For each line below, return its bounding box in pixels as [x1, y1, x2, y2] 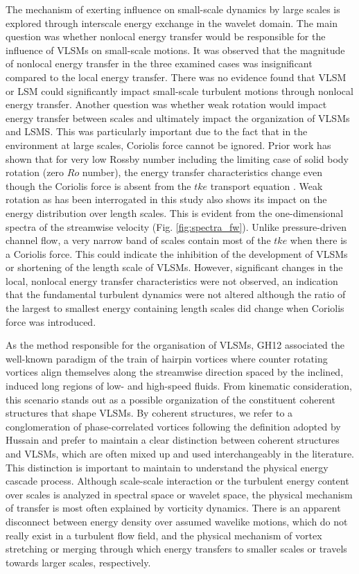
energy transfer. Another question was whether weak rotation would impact [6, 97, 327, 112]
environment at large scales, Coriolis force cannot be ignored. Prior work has [6, 137, 331, 152]
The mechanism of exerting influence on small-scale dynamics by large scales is [6, 2, 340, 16]
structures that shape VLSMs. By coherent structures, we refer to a [6, 406, 293, 420]
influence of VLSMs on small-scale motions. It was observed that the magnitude [6, 42, 345, 57]
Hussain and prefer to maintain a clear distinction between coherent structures [6, 433, 340, 447]
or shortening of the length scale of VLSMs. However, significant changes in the [6, 260, 343, 275]
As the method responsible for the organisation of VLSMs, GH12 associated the [6, 338, 345, 352]
